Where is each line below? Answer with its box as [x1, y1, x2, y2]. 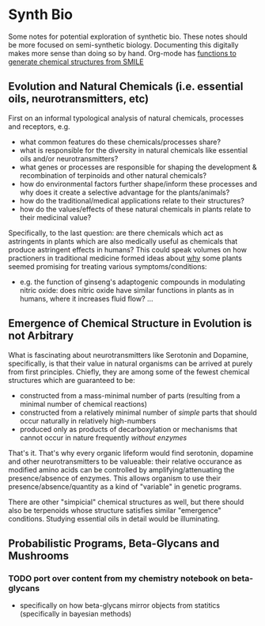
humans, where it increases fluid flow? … [19, 294, 153, 303]
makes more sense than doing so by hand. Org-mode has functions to [8, 48, 237, 58]
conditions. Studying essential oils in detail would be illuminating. [8, 514, 220, 523]
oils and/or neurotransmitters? [19, 154, 119, 163]
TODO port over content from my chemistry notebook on [8, 572, 230, 583]
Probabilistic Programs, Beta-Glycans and [8, 537, 220, 550]
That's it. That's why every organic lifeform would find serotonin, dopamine [8, 448, 254, 457]
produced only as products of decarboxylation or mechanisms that [19, 424, 237, 434]
